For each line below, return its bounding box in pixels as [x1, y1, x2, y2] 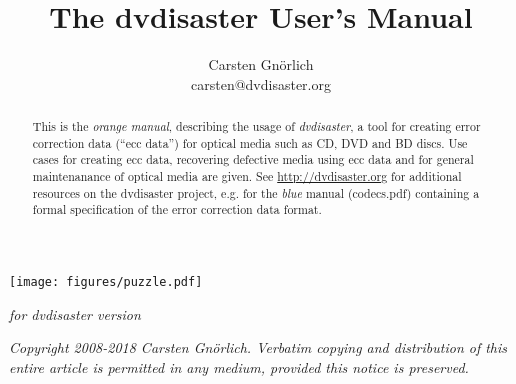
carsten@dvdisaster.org [191, 73, 331, 94]
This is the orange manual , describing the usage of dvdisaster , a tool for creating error [32, 118, 481, 135]
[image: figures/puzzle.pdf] [9, 275, 203, 290]
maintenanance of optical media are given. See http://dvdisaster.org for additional [32, 168, 462, 185]
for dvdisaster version [9, 303, 141, 324]
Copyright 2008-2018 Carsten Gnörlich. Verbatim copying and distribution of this [9, 337, 508, 358]
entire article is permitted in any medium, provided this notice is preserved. [9, 356, 469, 377]
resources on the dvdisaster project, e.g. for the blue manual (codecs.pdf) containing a [32, 184, 480, 201]
